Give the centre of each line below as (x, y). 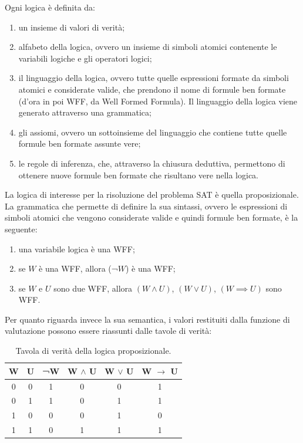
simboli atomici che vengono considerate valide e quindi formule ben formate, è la (151, 217)
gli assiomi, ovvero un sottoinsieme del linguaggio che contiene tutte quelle (153, 132)
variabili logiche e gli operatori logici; (85, 58)
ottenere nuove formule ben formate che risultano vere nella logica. (138, 175)
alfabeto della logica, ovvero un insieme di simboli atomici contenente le (148, 47)
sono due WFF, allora (93, 288)
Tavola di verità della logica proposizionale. (93, 351)
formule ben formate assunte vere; (80, 143)
